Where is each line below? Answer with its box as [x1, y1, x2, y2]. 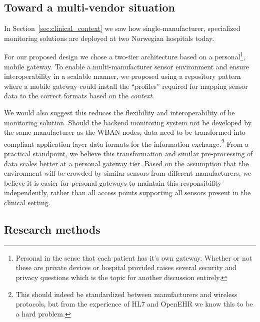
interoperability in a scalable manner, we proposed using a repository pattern [4, 71, 241, 81]
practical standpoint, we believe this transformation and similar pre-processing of [4, 148, 253, 159]
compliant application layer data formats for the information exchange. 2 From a [4, 137, 248, 149]
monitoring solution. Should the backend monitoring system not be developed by [4, 117, 252, 127]
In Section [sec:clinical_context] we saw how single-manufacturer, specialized [4, 23, 240, 33]
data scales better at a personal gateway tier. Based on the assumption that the [4, 158, 249, 168]
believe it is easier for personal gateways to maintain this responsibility [4, 177, 221, 188]
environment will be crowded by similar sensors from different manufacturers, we [4, 168, 251, 178]
